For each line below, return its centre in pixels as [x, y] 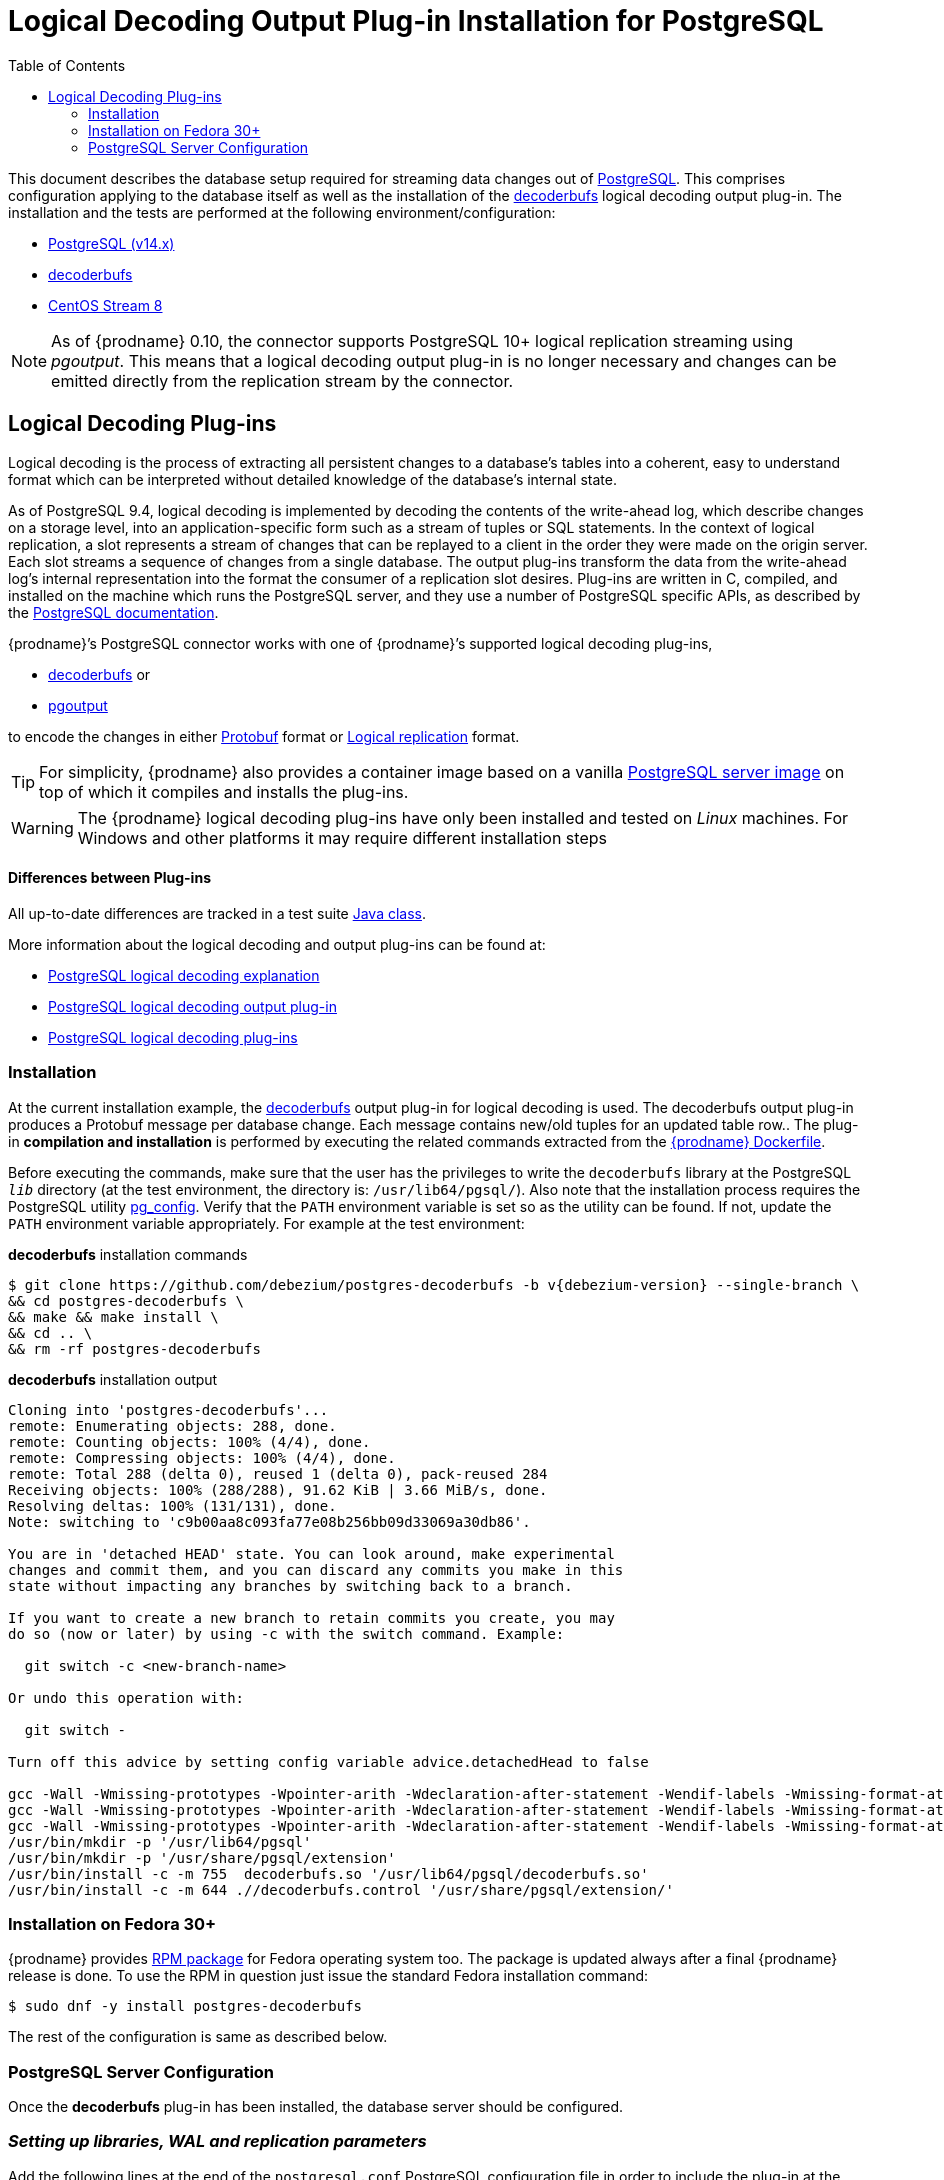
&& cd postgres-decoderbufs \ [126, 1300]
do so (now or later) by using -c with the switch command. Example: [286, 1633]
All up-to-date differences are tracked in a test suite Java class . [217, 913]
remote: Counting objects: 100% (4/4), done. [189, 1441]
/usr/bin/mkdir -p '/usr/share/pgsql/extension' [202, 1857]
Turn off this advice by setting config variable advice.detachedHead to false [328, 1761]
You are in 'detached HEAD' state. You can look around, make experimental [311, 1553]
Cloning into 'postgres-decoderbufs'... [168, 1409]
